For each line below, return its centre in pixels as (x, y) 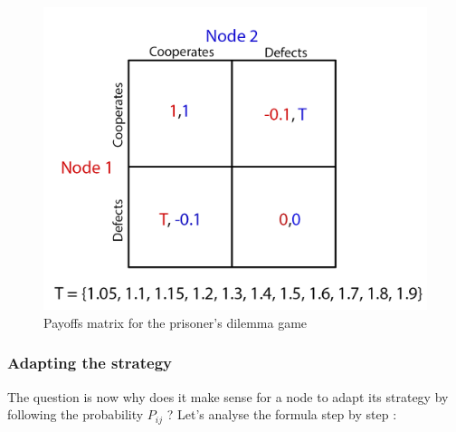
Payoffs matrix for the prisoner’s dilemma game (176, 322)
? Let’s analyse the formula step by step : (282, 414)
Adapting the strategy (90, 363)
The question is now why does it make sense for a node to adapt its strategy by (228, 396)
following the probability (76, 414)
